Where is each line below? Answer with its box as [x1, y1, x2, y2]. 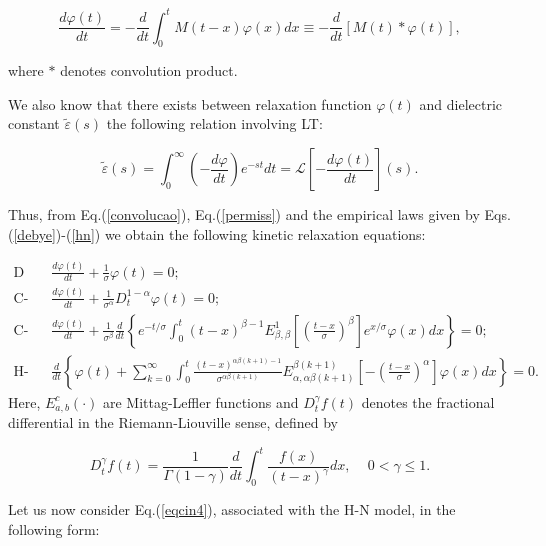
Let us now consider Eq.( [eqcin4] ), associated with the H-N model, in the [8, 499, 456, 520]
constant [8, 113, 60, 134]
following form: [8, 518, 100, 539]
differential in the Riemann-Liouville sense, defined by [8, 412, 338, 433]
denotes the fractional [361, 391, 495, 412]
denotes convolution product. [60, 60, 238, 81]
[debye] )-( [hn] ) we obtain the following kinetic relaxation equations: [13, 223, 426, 244]
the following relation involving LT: [106, 113, 323, 134]
